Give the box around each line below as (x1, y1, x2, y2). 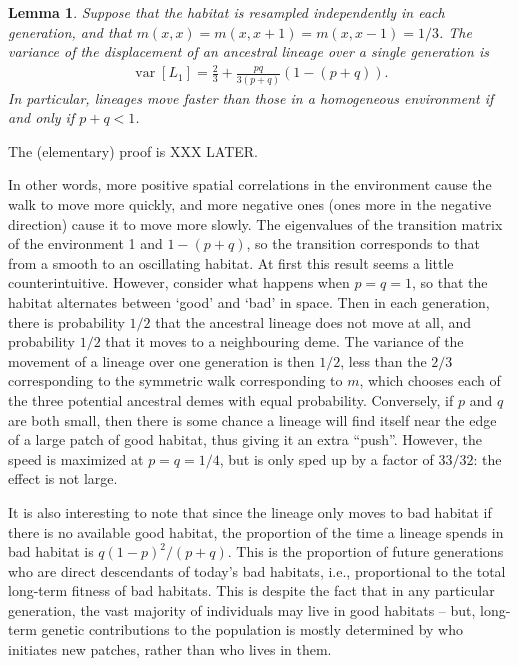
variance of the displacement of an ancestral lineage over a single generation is (8, 41, 489, 62)
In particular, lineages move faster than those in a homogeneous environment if (8, 87, 494, 108)
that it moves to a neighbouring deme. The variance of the (105, 331, 464, 352)
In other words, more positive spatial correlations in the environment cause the (8, 174, 492, 195)
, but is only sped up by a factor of (219, 448, 434, 469)
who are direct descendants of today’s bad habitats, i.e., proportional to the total (8, 560, 506, 581)
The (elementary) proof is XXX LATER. (8, 140, 259, 161)
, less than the (340, 350, 427, 371)
